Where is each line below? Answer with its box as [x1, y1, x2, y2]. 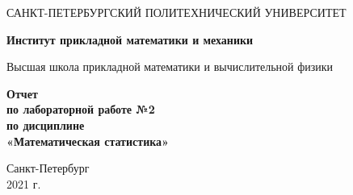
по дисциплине [6, 116, 85, 133]
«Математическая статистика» [6, 132, 169, 149]
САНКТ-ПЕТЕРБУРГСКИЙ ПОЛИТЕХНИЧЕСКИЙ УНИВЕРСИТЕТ [6, 4, 347, 20]
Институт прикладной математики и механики [6, 31, 254, 48]
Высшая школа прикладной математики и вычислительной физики [6, 58, 334, 75]
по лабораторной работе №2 [6, 101, 155, 118]
